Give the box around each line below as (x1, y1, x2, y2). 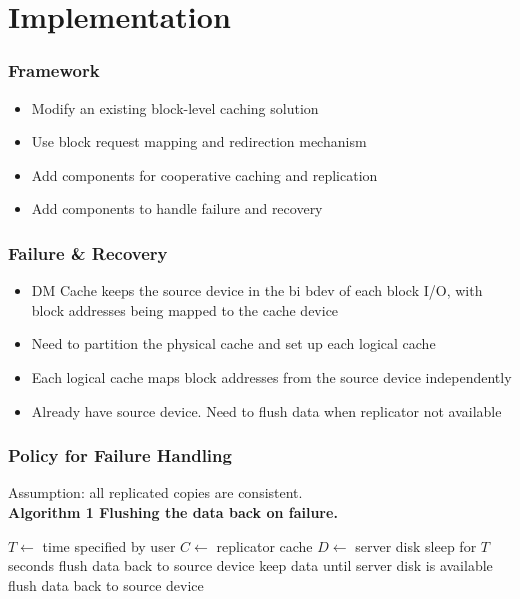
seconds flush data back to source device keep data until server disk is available (8, 555, 493, 576)
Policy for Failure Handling (8, 443, 232, 468)
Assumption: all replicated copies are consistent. (8, 482, 303, 503)
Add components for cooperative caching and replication (31, 164, 378, 185)
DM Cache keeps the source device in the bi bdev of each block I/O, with (31, 280, 483, 301)
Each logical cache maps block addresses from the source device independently (31, 366, 512, 387)
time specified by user (42, 535, 176, 556)
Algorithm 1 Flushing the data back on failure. (8, 501, 338, 522)
